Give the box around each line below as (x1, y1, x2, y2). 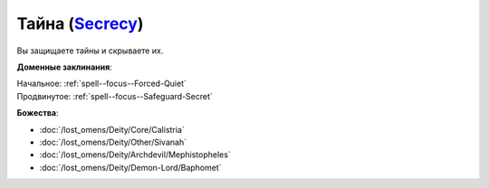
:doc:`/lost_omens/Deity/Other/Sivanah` (39, 136, 187, 147)
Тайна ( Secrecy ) (16, 14, 144, 33)
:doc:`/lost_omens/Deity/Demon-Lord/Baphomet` (39, 162, 222, 173)
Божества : (16, 108, 59, 118)
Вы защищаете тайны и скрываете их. (16, 45, 164, 56)
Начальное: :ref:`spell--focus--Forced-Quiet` (16, 78, 187, 89)
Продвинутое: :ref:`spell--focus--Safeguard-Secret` (16, 90, 213, 101)
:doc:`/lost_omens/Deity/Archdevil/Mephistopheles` (39, 149, 231, 160)
